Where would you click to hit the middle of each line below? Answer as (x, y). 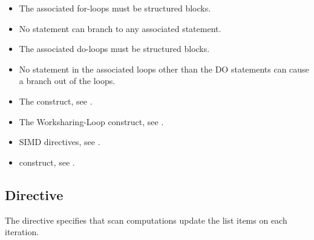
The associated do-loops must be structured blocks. (114, 49)
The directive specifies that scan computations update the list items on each (146, 220)
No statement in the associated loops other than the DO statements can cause (164, 69)
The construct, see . (56, 101)
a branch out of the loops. (67, 81)
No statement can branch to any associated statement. (120, 28)
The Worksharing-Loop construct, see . (91, 121)
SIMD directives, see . (60, 142)
